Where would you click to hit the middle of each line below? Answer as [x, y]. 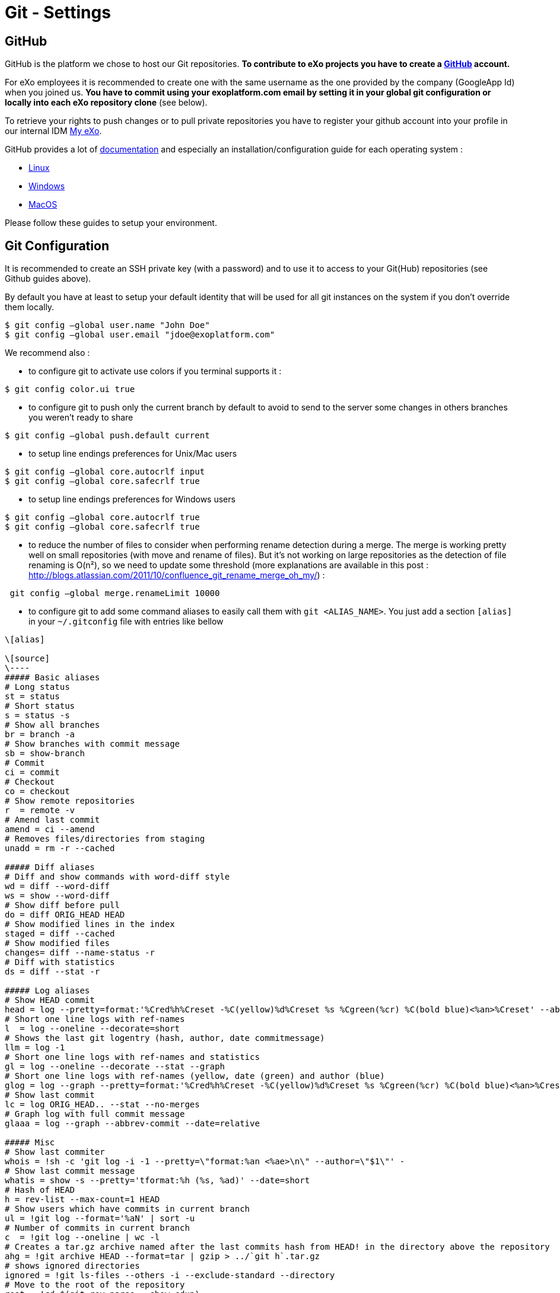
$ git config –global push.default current [107, 436]
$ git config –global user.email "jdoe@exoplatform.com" [140, 335]
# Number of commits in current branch [97, 1228]
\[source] [27, 659]
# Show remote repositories [70, 801]
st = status [32, 697]
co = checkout [37, 792]
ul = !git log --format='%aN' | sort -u [100, 1219]
